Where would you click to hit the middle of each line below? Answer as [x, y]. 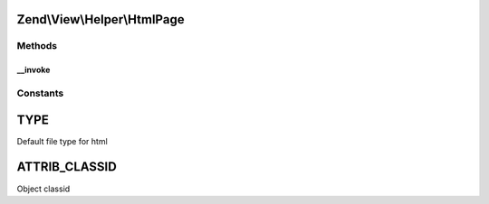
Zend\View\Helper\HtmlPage [101, 19]
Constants [40, 93]
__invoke [34, 70]
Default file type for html [62, 141]
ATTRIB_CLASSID [67, 167]
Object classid [43, 189]
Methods [37, 46]
